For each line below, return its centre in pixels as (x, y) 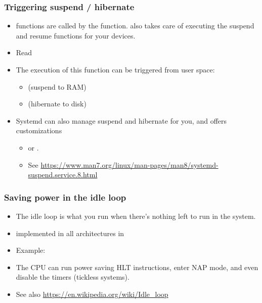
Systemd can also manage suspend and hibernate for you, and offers (121, 120)
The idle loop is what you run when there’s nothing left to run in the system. (136, 216)
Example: (31, 250)
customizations (39, 130)
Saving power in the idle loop (65, 197)
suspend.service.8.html (63, 175)
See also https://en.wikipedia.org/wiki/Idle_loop (92, 294)
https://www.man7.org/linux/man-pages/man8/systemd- (129, 164)
